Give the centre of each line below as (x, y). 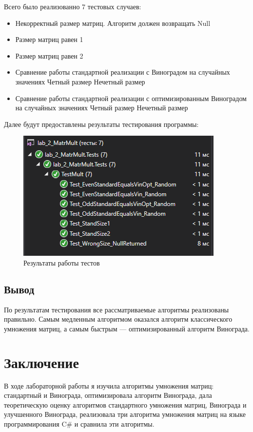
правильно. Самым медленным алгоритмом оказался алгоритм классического (118, 319)
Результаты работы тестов (62, 262)
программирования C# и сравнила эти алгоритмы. (79, 424)
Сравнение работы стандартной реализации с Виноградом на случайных (123, 72)
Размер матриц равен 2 (49, 55)
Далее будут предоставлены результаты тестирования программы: (101, 124)
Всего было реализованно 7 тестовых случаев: (73, 6)
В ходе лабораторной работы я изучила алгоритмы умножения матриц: (109, 385)
